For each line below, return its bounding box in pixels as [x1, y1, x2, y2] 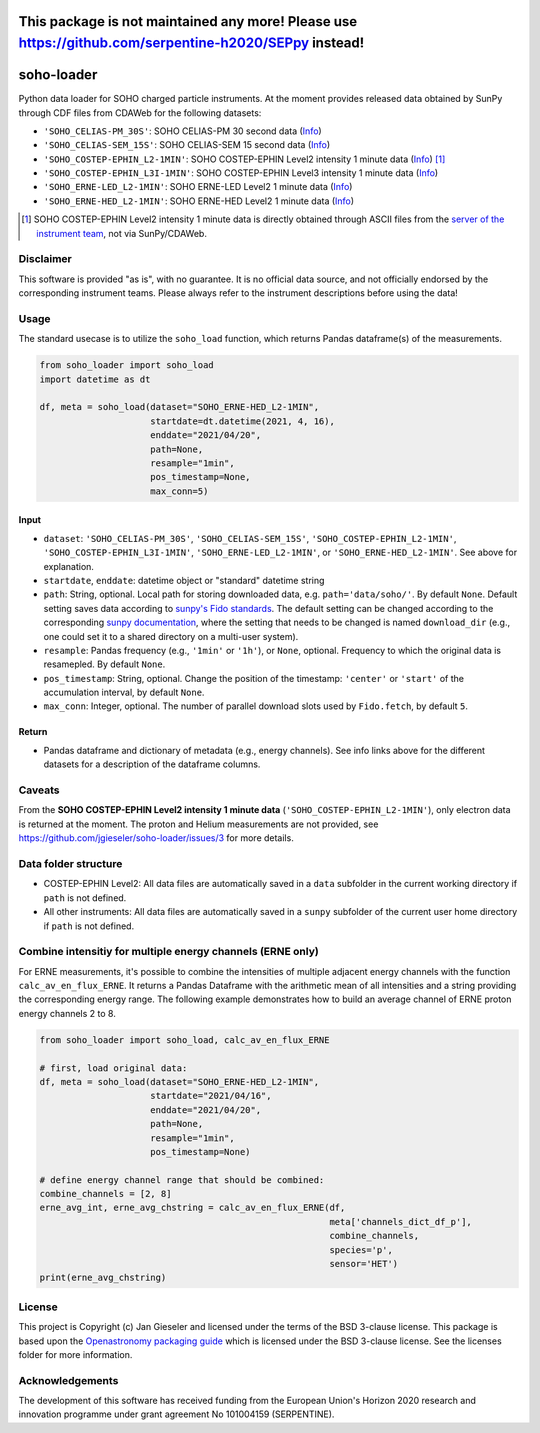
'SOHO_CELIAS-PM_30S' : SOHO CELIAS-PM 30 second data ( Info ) [43, 125, 322, 137]
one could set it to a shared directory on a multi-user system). [43, 630, 299, 642]
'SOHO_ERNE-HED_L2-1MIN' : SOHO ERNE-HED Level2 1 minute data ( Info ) [43, 195, 355, 207]
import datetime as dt [39, 373, 151, 385]
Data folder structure [18, 856, 123, 870]
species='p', [329, 1244, 394, 1255]
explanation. [43, 560, 95, 572]
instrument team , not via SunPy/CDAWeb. [36, 227, 207, 239]
